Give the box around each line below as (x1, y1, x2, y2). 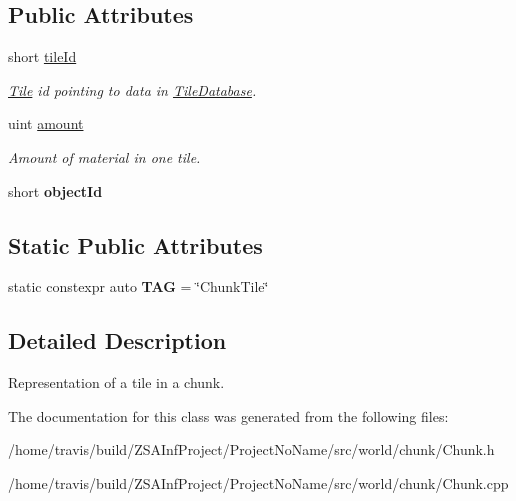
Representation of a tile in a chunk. (8, 372, 225, 393)
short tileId (8, 46, 77, 67)
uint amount (8, 113, 84, 134)
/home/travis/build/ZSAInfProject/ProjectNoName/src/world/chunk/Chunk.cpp (8, 472, 509, 493)
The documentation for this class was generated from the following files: (8, 405, 449, 426)
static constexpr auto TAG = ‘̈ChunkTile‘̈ (8, 276, 269, 297)
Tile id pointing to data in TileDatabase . (8, 79, 257, 100)
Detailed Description (8, 325, 227, 356)
